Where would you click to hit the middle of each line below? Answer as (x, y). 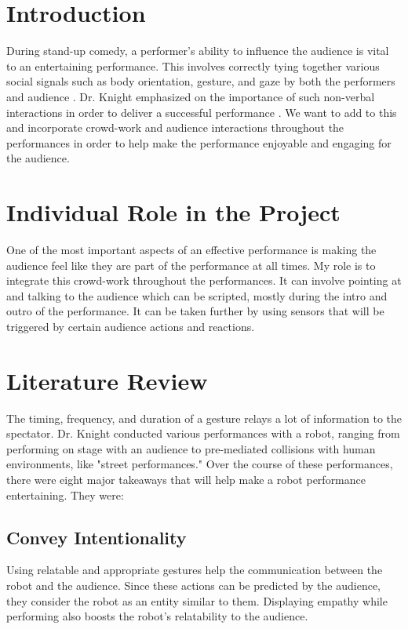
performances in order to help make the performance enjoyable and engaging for (199, 142)
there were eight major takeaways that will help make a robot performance (186, 480)
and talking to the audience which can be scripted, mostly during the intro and (197, 295)
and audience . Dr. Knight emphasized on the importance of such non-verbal (191, 96)
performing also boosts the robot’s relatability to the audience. (157, 616)
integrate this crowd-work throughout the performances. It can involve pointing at (204, 280)
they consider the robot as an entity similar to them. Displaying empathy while (197, 600)
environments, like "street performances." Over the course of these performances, (200, 464)
